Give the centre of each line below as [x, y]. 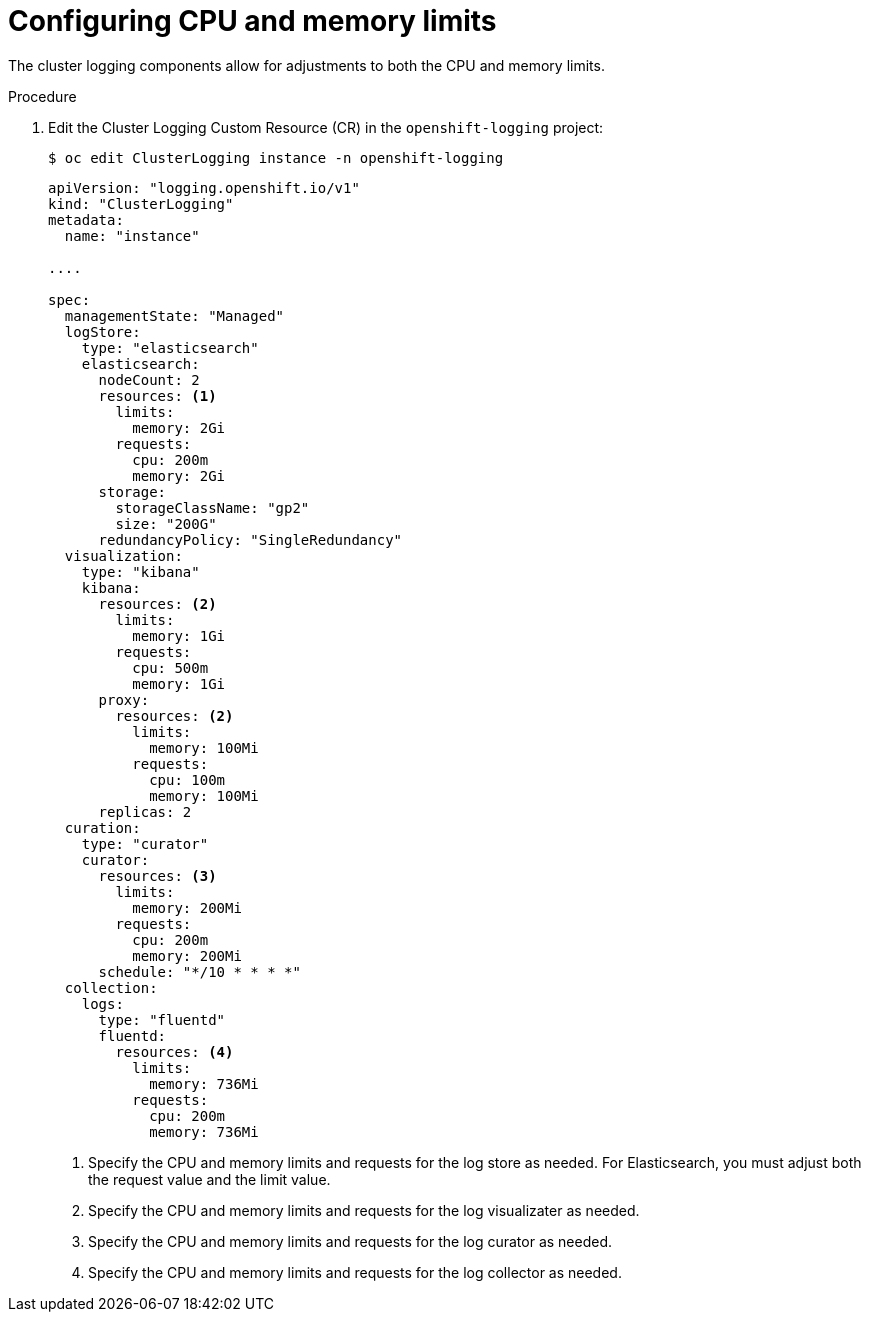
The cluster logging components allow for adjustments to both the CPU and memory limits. [306, 65]
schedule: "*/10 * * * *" [199, 971]
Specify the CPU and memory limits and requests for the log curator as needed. [350, 1241]
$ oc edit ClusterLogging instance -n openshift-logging [276, 157]
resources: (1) [157, 395]
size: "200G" [166, 523]
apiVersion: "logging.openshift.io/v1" [204, 187]
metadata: [86, 219]
